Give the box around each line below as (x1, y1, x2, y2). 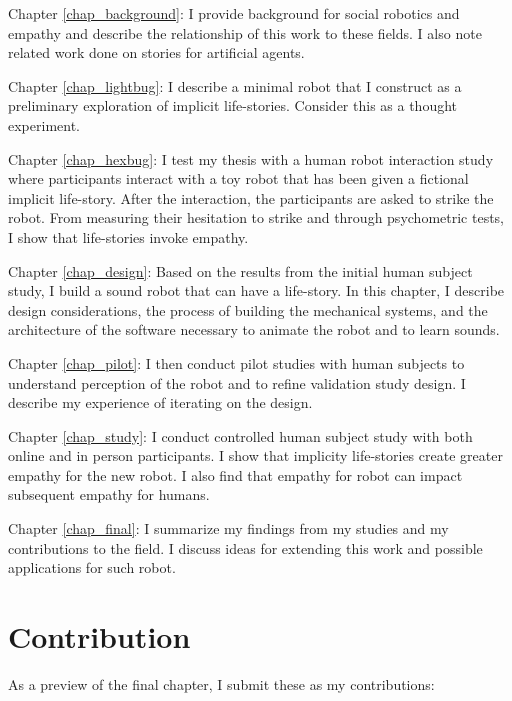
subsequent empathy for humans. (8, 484, 210, 505)
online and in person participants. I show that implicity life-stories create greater (8, 445, 503, 466)
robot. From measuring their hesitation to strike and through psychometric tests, (8, 207, 505, 228)
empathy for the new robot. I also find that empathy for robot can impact (8, 464, 463, 485)
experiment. (8, 114, 80, 135)
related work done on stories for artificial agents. (8, 42, 305, 63)
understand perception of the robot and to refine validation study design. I (8, 372, 466, 393)
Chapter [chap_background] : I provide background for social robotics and (8, 3, 460, 23)
